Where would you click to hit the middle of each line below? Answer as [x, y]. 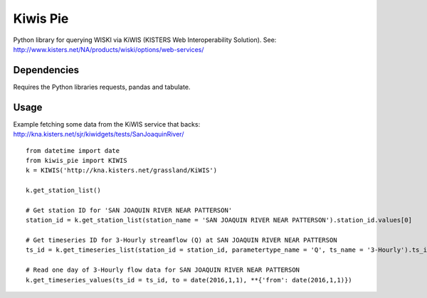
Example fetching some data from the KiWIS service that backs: [107, 124]
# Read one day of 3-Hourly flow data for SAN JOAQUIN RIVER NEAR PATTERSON [163, 270]
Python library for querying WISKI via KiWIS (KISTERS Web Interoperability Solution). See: [145, 40]
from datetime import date [73, 150]
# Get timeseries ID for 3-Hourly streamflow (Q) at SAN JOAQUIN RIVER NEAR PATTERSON [181, 240]
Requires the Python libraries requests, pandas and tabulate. [102, 87]
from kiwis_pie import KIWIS [77, 160]
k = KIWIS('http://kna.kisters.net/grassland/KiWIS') [121, 170]
